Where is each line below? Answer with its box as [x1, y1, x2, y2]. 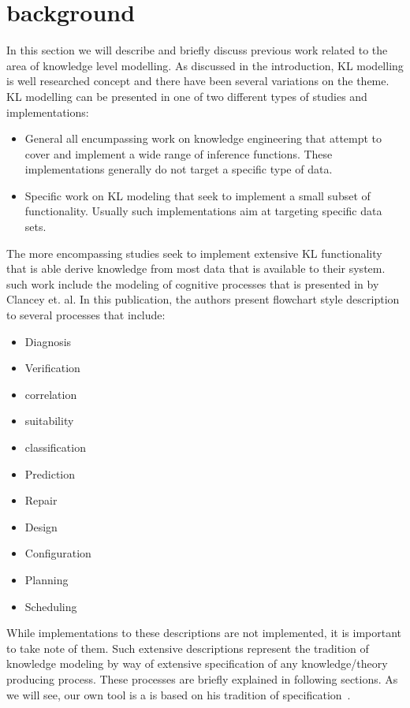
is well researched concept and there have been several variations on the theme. [6, 73, 389, 89]
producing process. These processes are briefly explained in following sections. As [6, 670, 398, 687]
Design [24, 518, 58, 535]
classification [24, 439, 86, 455]
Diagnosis [24, 333, 72, 349]
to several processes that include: [6, 307, 166, 323]
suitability [24, 412, 74, 429]
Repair [24, 492, 58, 509]
